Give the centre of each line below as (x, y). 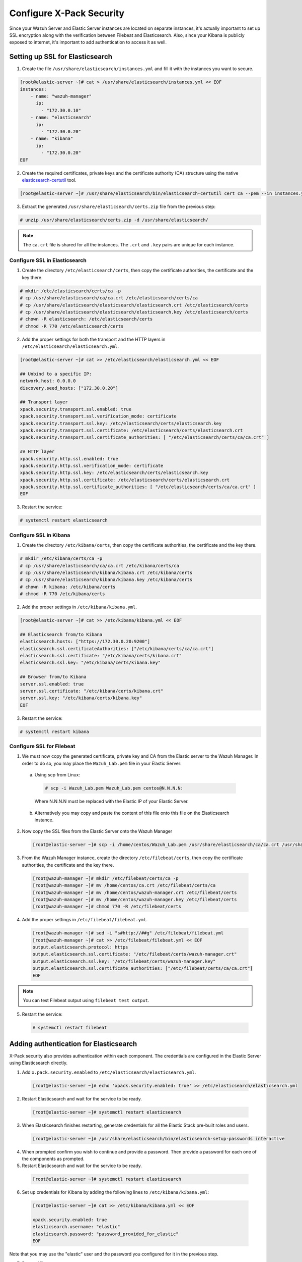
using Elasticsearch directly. (39, 1063)
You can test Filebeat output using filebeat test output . (86, 1000)
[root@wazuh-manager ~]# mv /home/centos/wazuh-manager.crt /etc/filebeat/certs (135, 892)
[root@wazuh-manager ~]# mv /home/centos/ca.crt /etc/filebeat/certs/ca (124, 885)
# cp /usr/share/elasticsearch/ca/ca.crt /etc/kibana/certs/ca (100, 566)
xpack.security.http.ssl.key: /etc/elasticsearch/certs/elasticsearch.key (114, 473)
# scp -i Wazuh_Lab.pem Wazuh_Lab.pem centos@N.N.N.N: (114, 788)
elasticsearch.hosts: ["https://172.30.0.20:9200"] (85, 642)
